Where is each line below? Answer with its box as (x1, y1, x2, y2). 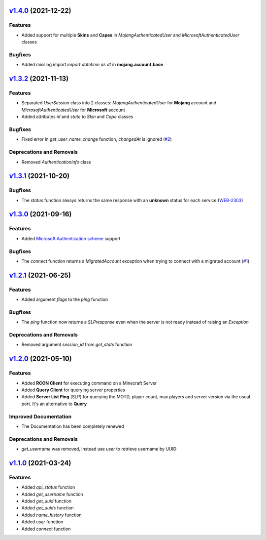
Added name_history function (21, 512, 82, 518)
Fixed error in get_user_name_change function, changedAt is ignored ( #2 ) (21, 136, 172, 142)
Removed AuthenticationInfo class (21, 159, 91, 165)
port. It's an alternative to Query (21, 401, 87, 407)
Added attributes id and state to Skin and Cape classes (21, 114, 133, 120)
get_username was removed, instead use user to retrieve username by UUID (21, 446, 177, 452)
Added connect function (21, 526, 71, 532)
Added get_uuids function (21, 505, 74, 511)
